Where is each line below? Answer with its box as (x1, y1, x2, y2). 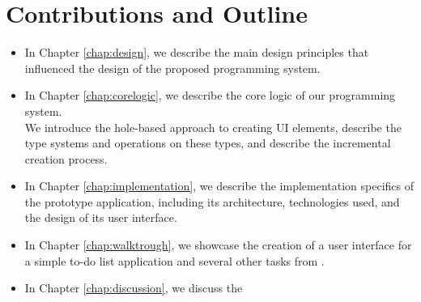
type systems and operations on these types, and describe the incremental (24, 134, 391, 151)
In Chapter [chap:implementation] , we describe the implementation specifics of (24, 177, 415, 194)
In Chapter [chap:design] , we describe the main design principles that (24, 44, 369, 61)
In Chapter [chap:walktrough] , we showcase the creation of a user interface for (24, 236, 412, 253)
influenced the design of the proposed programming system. (24, 59, 321, 76)
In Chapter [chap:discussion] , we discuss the (24, 279, 243, 296)
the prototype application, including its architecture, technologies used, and (24, 193, 400, 210)
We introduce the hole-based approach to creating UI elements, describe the (24, 118, 402, 135)
